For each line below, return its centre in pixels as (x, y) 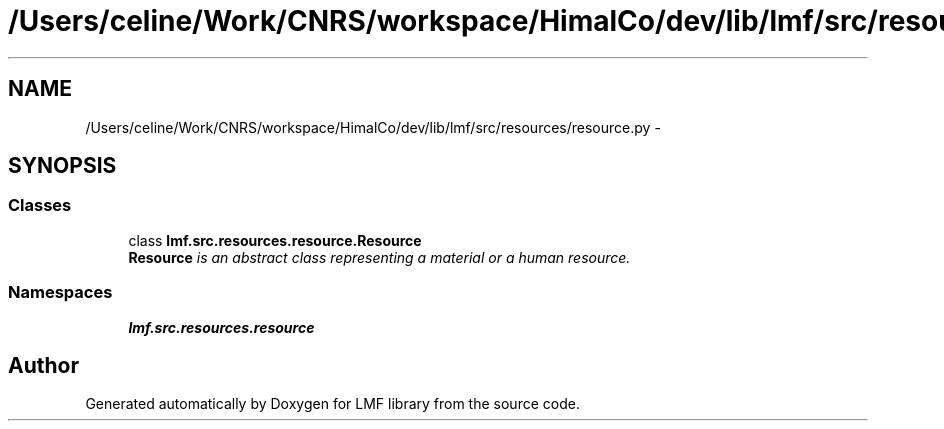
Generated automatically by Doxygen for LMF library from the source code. (332, 404)
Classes (40, 205)
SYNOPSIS (62, 166)
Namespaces (60, 292)
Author (43, 365)
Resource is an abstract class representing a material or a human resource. (379, 257)
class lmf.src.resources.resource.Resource (275, 240)
